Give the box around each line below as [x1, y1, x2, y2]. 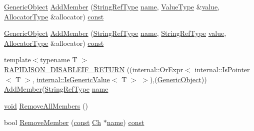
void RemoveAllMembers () [4, 100, 88, 111]
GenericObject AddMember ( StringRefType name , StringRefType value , [4, 28, 226, 38]
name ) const [106, 117, 144, 128]
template [4, 54, 31, 65]
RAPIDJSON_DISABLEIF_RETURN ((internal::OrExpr [4, 64, 183, 74]
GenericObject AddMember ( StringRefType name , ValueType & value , [4, 1, 220, 11]
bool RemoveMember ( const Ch [4, 117, 101, 128]
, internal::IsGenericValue [32, 74, 110, 84]
